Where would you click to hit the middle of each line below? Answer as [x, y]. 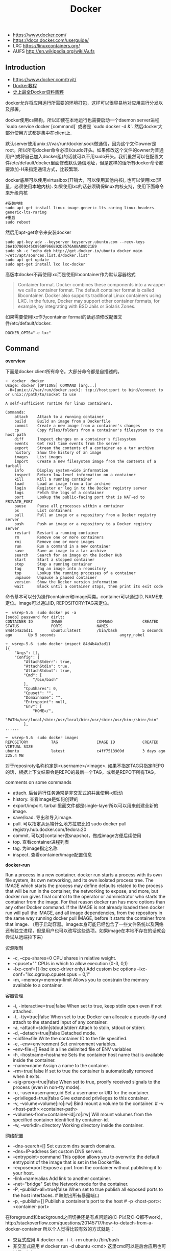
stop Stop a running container [54, 564]
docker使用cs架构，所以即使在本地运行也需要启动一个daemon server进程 [82, 120]
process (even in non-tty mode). [47, 1087]
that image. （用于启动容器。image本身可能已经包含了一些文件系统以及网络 [84, 924]
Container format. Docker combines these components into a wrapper [92, 285]
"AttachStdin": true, [47, 666]
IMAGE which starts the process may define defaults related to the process [84, 886]
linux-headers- [140, 208]
